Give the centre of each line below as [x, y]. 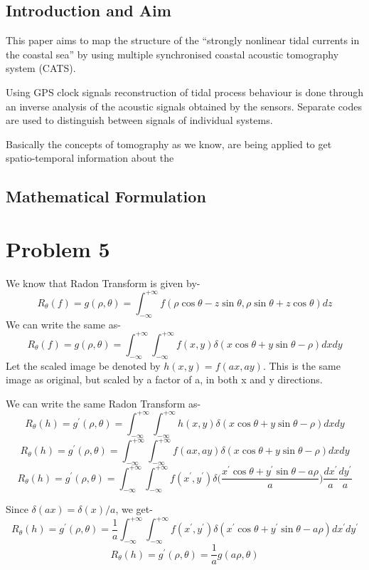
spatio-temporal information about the [90, 158]
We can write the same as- [63, 324]
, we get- [134, 509]
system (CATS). [41, 68]
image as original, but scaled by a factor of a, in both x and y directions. [164, 379]
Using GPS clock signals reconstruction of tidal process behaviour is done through [185, 92]
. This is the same [301, 365]
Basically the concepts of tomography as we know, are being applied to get [169, 144]
